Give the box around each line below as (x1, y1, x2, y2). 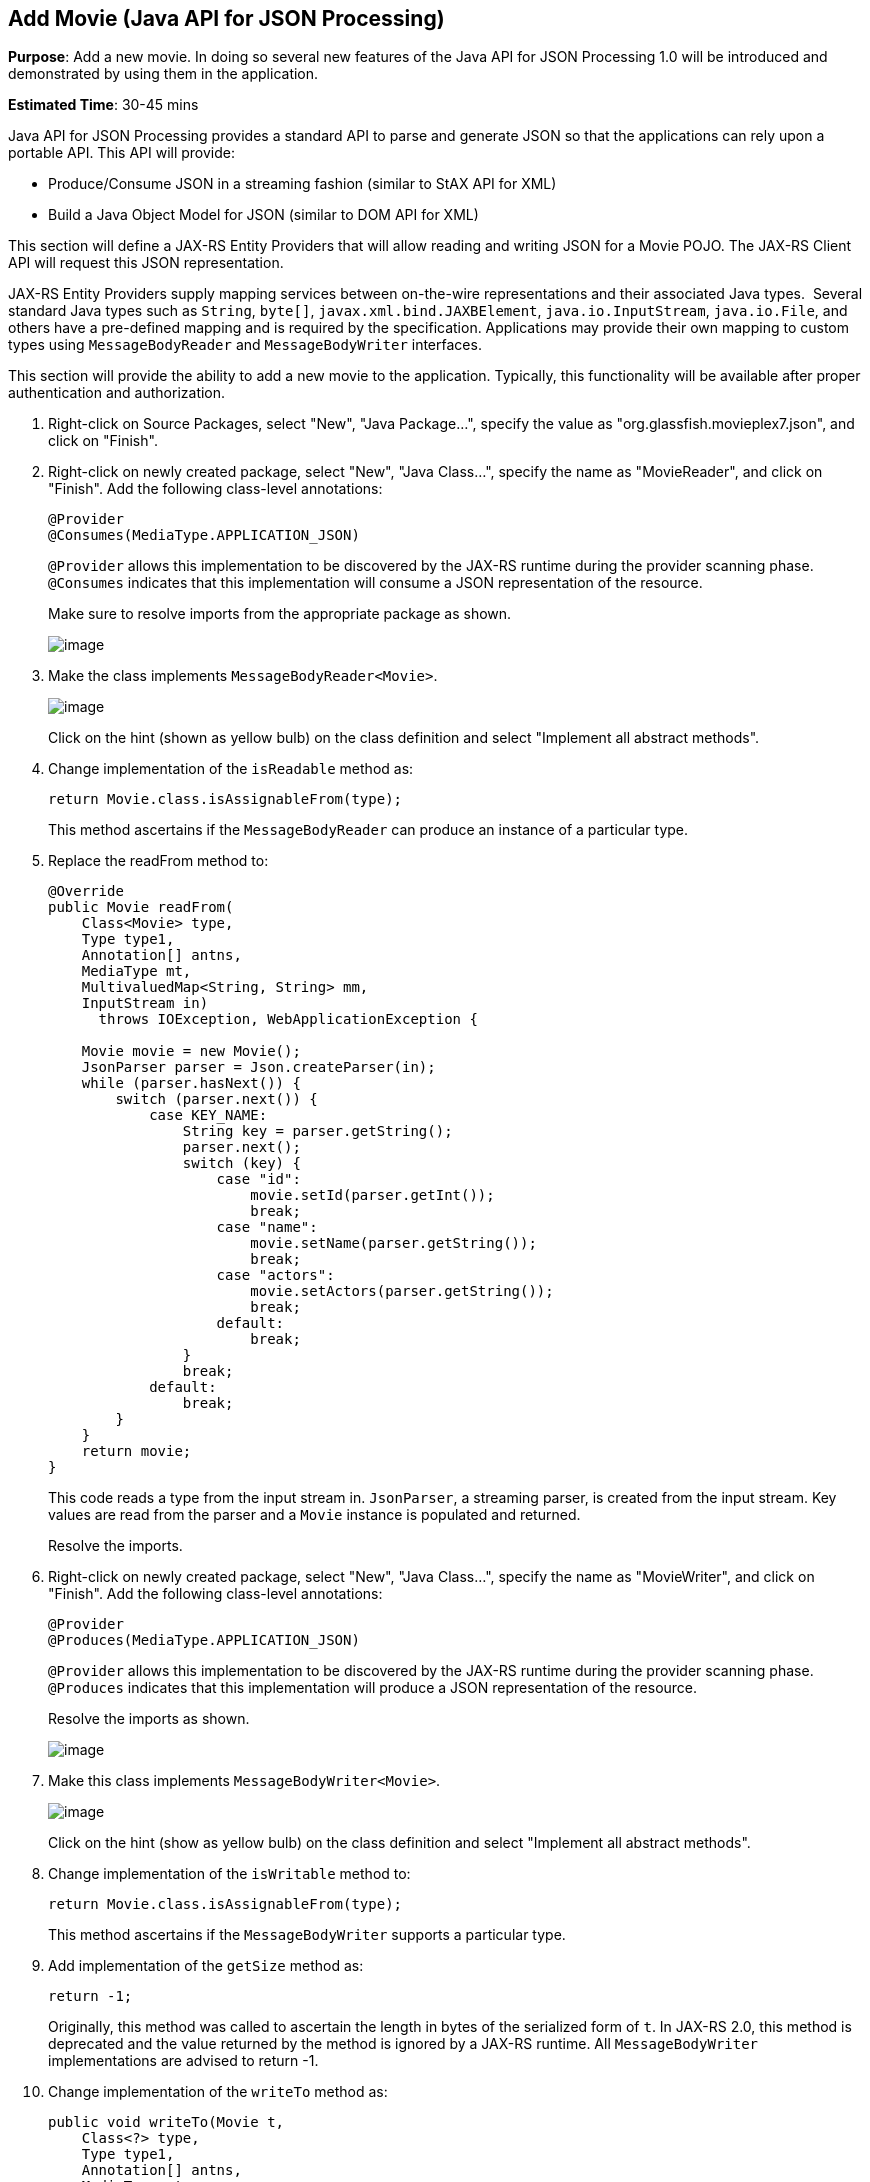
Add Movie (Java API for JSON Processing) (8, 6, 445, 31)
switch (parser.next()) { (115, 1091, 318, 1108)
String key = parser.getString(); (182, 1123, 453, 1140)
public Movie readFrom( (48, 899, 234, 916)
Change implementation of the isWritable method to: (48, 1865, 411, 1883)
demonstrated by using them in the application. (8, 65, 319, 83)
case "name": (216, 1219, 318, 1236)
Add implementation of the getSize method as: (48, 1957, 364, 1975)
